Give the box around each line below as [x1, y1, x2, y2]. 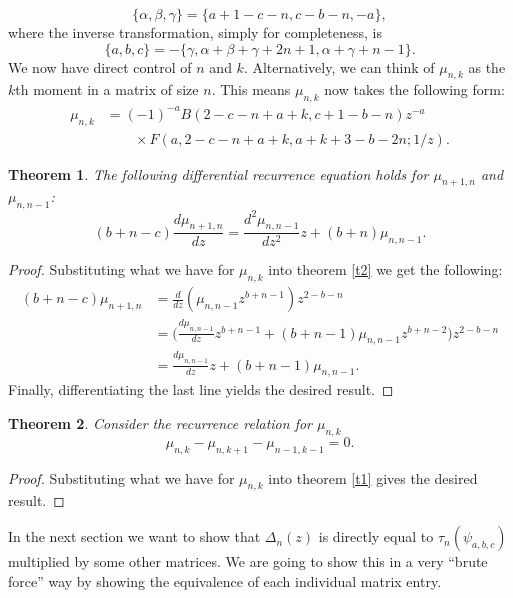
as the [468, 56, 506, 77]
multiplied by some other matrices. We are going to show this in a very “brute [8, 551, 488, 572]
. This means [211, 79, 291, 100]
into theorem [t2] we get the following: [268, 259, 503, 280]
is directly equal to [318, 526, 434, 547]
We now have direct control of [8, 56, 192, 77]
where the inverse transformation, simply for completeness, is [8, 22, 382, 42]
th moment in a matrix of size [15, 79, 199, 100]
